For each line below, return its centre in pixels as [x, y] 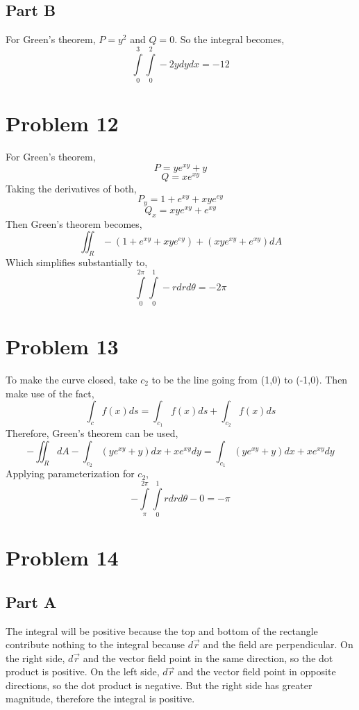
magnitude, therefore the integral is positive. [100, 699]
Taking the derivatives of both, [71, 188]
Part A [31, 601]
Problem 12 [62, 123]
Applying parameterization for [70, 473]
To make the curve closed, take [72, 380]
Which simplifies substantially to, [77, 262]
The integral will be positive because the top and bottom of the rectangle [162, 630]
